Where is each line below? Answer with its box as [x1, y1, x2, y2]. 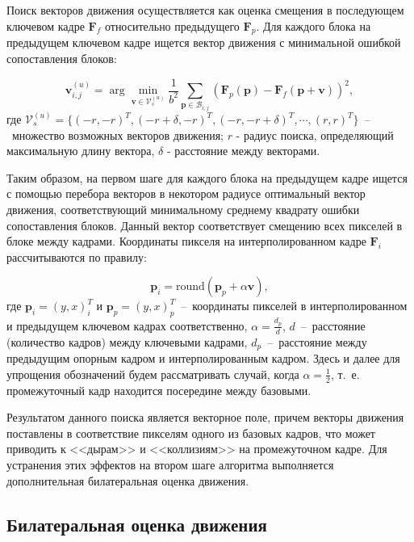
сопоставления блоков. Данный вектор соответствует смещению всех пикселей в [6, 216, 403, 233]
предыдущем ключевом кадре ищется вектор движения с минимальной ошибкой [6, 34, 401, 51]
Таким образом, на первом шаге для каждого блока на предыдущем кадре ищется [6, 169, 408, 186]
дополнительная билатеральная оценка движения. [6, 472, 249, 489]
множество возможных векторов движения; [11, 126, 224, 143]
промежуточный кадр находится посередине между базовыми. [6, 381, 312, 398]
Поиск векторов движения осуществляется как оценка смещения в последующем [6, 2, 404, 18]
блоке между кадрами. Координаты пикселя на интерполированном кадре [6, 233, 366, 250]
